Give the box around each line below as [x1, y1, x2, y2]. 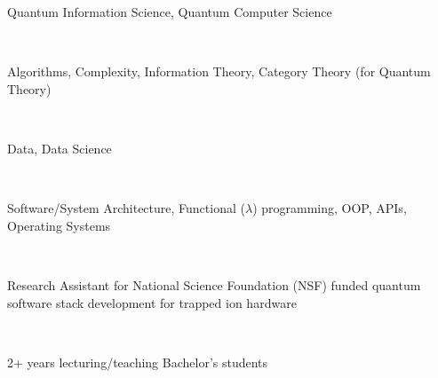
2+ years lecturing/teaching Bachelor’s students [7, 352, 268, 371]
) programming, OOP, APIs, [252, 199, 407, 217]
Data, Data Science [7, 138, 112, 157]
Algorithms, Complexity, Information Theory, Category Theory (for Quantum [7, 62, 431, 81]
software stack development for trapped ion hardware [7, 293, 297, 311]
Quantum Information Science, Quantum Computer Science [7, 3, 332, 20]
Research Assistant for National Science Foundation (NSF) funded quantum [7, 275, 421, 294]
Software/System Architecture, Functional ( [7, 199, 245, 217]
